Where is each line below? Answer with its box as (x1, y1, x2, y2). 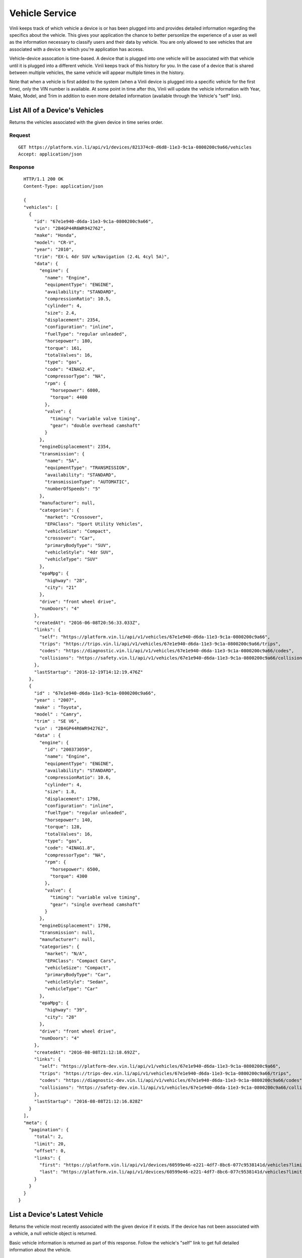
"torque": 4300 (50, 873, 88, 879)
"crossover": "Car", (44, 535, 96, 541)
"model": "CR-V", (34, 240, 77, 245)
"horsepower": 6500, (50, 866, 101, 872)
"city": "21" (44, 584, 77, 590)
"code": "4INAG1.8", (44, 845, 96, 851)
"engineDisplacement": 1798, (39, 922, 112, 928)
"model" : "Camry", (34, 711, 83, 717)
